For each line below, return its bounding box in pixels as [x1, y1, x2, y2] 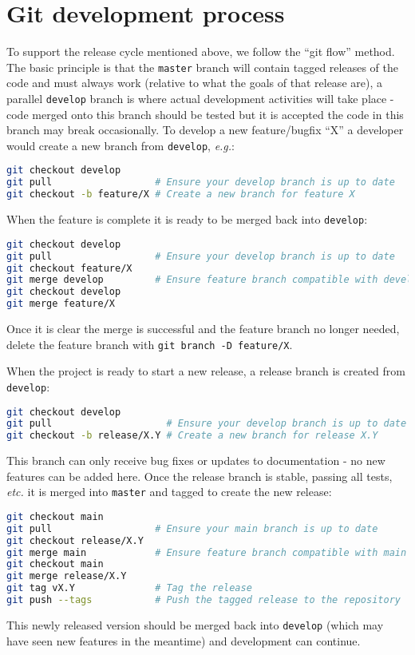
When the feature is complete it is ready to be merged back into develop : [6, 211, 368, 228]
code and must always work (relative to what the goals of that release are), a [6, 74, 382, 91]
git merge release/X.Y [6, 570, 127, 582]
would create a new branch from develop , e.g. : [6, 137, 235, 153]
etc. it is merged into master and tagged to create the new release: [6, 483, 332, 500]
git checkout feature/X [6, 262, 132, 274]
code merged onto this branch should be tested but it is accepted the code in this [6, 105, 404, 122]
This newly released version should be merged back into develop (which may [6, 616, 384, 633]
